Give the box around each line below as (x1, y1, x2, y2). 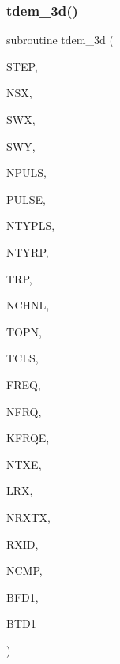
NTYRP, (6, 243, 49, 260)
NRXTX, (6, 508, 51, 525)
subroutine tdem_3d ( (6, 32, 114, 48)
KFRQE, (6, 430, 50, 446)
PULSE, (6, 190, 46, 207)
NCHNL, (6, 297, 50, 313)
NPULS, (6, 164, 47, 181)
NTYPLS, (6, 217, 55, 234)
